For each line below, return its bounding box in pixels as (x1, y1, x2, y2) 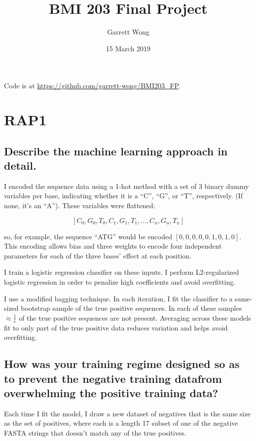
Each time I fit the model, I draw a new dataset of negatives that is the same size (4, 408, 251, 418)
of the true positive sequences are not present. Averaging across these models (19, 312, 251, 323)
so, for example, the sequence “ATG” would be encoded (4, 231, 172, 241)
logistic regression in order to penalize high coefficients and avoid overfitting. (4, 277, 236, 287)
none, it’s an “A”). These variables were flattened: (4, 200, 155, 211)
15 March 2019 (106, 43, 151, 53)
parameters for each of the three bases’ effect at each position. (4, 250, 191, 260)
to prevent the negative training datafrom (4, 370, 222, 386)
